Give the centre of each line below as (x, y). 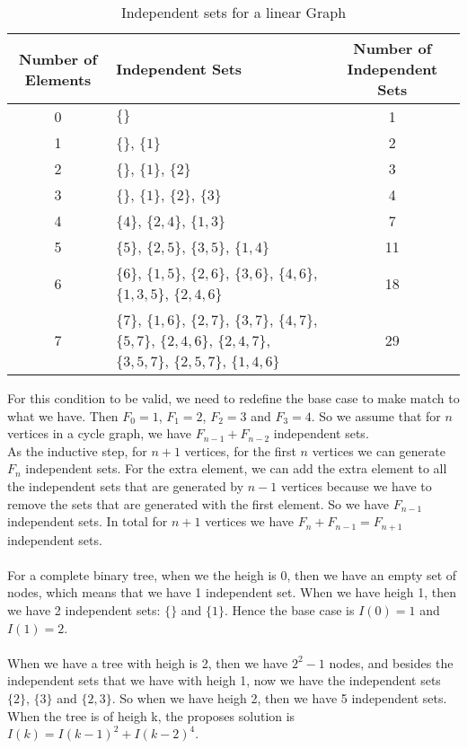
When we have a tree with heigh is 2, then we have (148, 662)
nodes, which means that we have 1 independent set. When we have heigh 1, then (232, 592)
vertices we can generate (379, 450)
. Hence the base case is (290, 609)
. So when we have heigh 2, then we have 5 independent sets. (279, 697)
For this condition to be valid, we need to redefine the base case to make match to (233, 398)
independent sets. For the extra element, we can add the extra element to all (236, 468)
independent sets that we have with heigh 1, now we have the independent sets (224, 680)
